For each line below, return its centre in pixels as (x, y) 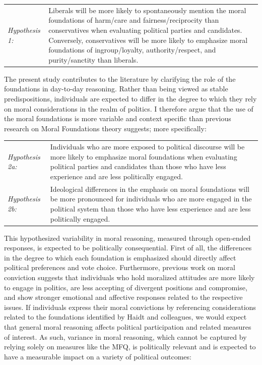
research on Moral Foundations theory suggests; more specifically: (105, 128)
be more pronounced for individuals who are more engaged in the (151, 199)
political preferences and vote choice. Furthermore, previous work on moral (120, 267)
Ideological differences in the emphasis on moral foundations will (150, 189)
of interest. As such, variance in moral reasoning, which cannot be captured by (125, 336)
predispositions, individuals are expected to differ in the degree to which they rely (130, 98)
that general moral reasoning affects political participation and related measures (128, 326)
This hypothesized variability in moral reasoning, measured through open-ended (127, 238)
